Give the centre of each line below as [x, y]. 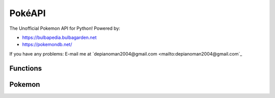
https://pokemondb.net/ [47, 44]
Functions [26, 68]
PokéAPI [28, 13]
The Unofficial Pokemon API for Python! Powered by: [65, 28]
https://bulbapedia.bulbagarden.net [59, 37]
